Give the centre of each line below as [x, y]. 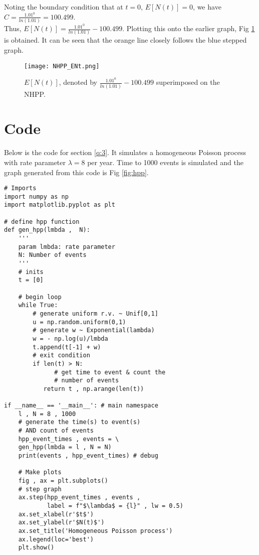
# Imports [20, 188]
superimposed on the [188, 82]
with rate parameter [35, 162]
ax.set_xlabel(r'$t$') [56, 514]
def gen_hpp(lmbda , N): [47, 230]
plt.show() [36, 548]
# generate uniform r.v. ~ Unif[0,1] [95, 313]
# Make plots [40, 472]
